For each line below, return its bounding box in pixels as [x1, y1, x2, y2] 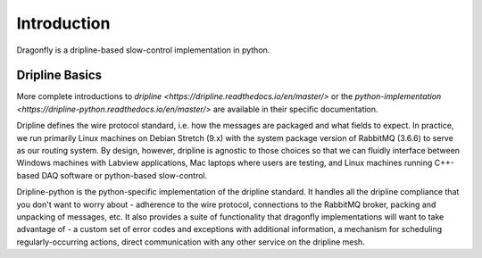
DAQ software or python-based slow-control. [41, 170, 208, 180]
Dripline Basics [16, 68, 103, 83]
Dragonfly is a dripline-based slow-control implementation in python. [16, 45, 270, 55]
